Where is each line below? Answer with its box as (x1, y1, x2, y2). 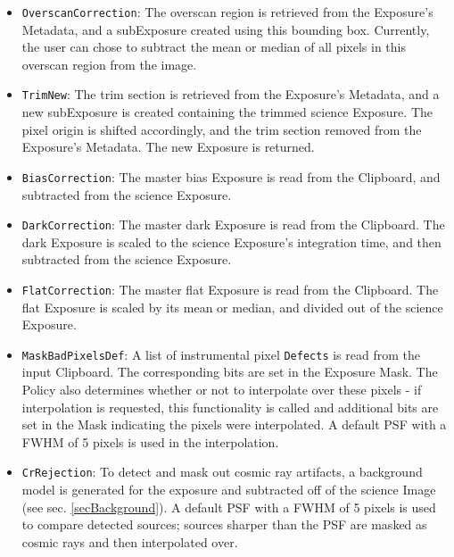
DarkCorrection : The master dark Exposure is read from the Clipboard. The (21, 215, 445, 234)
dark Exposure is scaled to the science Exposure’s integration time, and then (21, 232, 442, 251)
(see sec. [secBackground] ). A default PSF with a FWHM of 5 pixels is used (21, 497, 436, 516)
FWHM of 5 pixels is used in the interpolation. (21, 432, 279, 451)
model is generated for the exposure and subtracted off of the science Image (21, 480, 436, 499)
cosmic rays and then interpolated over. (21, 532, 238, 551)
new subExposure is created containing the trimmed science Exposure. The (21, 103, 433, 121)
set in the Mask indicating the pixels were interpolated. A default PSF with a (21, 415, 447, 434)
